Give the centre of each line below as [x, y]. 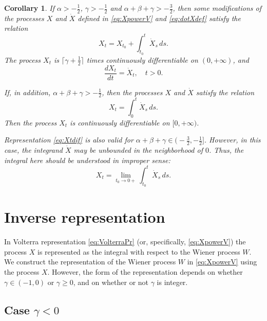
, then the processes [132, 92]
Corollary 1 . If [29, 8]
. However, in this [232, 140]
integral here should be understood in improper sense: [87, 160]
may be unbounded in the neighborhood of [138, 150]
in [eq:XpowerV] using [222, 262]
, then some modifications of [217, 8]
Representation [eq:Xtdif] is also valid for [69, 140]
